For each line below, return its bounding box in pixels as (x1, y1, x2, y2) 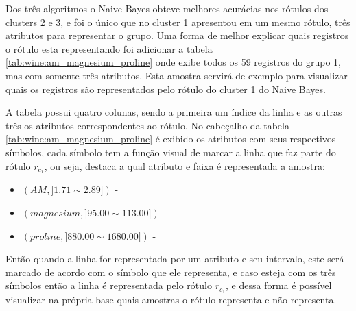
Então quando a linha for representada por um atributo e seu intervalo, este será (5, 251, 344, 266)
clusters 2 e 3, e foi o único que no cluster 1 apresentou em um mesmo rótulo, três (5, 14, 351, 29)
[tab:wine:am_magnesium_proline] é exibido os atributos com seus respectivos (5, 132, 336, 146)
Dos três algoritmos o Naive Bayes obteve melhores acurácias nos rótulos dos (5, 1, 329, 15)
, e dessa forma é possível (226, 278, 332, 293)
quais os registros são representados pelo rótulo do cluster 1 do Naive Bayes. (5, 82, 326, 96)
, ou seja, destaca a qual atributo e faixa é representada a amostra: (44, 158, 325, 173)
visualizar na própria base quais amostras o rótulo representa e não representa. (5, 293, 337, 307)
